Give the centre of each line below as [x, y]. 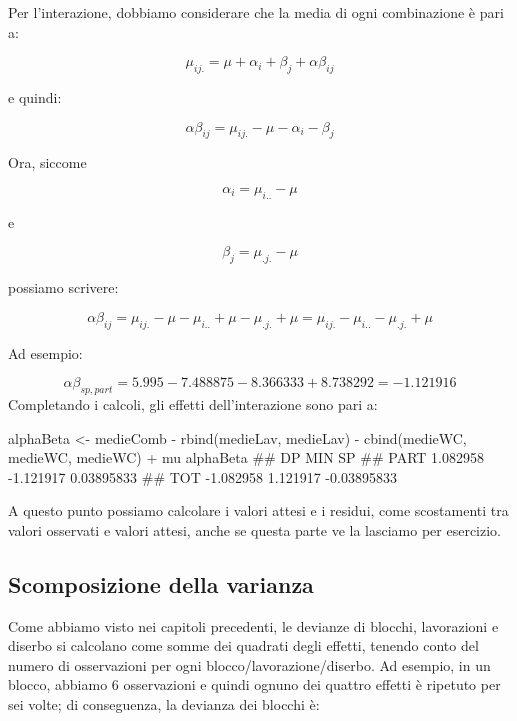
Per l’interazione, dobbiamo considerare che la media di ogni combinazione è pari [256, 12]
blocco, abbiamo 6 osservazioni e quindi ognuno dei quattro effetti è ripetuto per [254, 684]
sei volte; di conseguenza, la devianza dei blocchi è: [164, 704]
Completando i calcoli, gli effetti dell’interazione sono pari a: [193, 403]
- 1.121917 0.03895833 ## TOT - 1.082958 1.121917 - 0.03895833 [202, 476]
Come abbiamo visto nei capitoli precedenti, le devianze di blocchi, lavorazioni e [253, 625]
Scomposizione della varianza [161, 583]
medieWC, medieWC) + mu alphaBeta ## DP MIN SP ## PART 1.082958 [246, 457]
